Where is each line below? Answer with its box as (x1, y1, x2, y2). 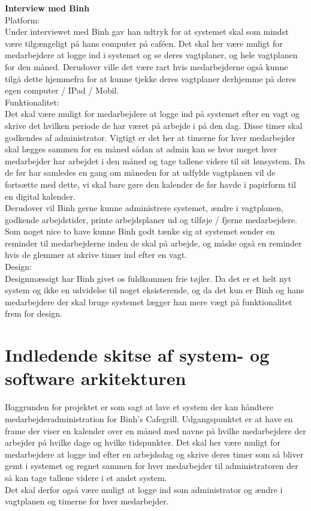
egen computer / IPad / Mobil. (5, 84, 119, 97)
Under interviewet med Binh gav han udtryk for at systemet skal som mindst (5, 25, 289, 38)
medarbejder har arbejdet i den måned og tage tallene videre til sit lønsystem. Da (5, 154, 306, 167)
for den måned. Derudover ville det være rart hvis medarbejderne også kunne (5, 60, 288, 73)
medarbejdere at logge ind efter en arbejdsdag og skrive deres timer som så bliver (5, 447, 304, 460)
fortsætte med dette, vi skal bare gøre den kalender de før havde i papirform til (5, 178, 296, 190)
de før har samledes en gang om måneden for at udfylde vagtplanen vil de (5, 166, 276, 179)
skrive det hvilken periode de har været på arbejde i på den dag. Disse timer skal (5, 119, 303, 131)
